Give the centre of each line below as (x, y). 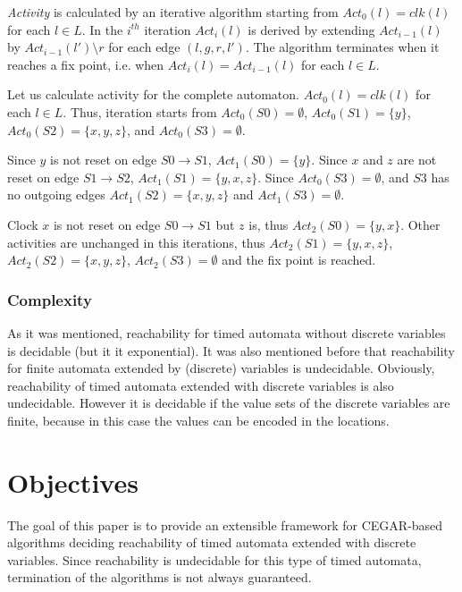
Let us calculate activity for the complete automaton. (153, 94)
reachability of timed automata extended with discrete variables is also (201, 385)
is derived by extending (311, 29)
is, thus (269, 224)
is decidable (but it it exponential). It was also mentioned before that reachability (231, 350)
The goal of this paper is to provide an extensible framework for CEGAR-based (225, 524)
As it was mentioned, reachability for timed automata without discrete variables (227, 332)
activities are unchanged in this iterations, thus (136, 242)
